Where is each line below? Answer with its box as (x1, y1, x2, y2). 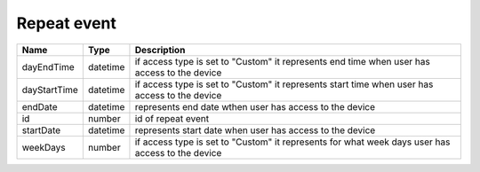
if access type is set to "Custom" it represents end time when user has (134, 55, 430, 67)
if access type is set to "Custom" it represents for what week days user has (134, 136, 451, 148)
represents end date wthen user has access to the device (134, 100, 375, 113)
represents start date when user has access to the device (134, 124, 376, 137)
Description (134, 43, 186, 56)
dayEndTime (21, 60, 75, 73)
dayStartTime (21, 83, 79, 96)
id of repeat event (134, 112, 209, 124)
